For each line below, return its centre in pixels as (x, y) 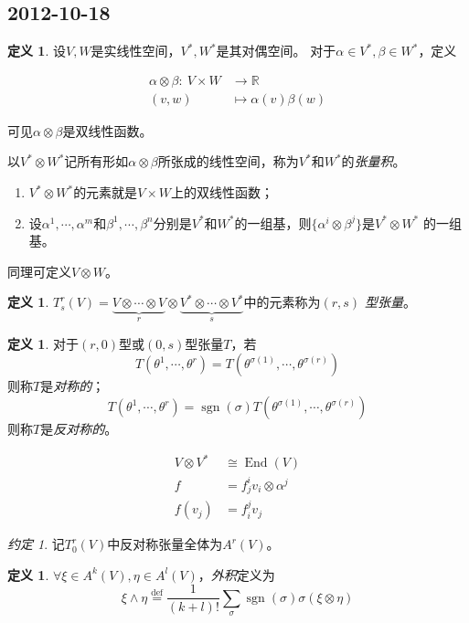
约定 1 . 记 (36, 544)
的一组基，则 (273, 222)
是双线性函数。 (107, 130)
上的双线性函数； (223, 192)
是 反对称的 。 (79, 429)
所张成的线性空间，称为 (228, 161)
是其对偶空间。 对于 (276, 51)
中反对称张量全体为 (165, 544)
